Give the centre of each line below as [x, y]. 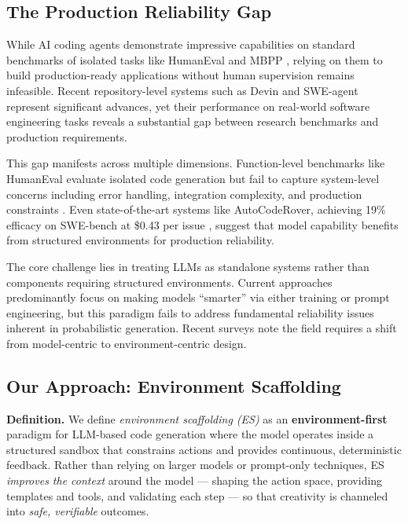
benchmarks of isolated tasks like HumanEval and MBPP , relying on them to [195, 59]
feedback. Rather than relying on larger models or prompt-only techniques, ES [195, 465]
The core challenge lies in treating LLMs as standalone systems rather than [188, 266]
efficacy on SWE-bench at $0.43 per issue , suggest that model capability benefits [202, 224]
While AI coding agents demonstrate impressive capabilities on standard [181, 44]
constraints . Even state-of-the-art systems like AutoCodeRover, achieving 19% [196, 209]
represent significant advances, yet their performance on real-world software [188, 106]
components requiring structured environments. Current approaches [169, 282]
